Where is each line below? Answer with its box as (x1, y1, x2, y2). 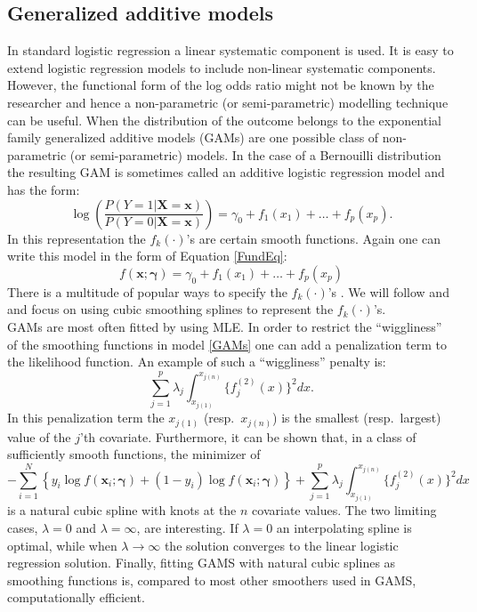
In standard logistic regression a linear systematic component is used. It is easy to (7, 41, 454, 60)
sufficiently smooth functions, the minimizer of (7, 445, 261, 463)
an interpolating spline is (276, 518, 412, 536)
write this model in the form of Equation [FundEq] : (7, 246, 287, 265)
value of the (7, 427, 71, 446)
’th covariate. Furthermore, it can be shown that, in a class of (80, 427, 416, 446)
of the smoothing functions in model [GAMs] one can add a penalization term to (7, 334, 447, 353)
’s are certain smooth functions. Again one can (186, 229, 441, 247)
